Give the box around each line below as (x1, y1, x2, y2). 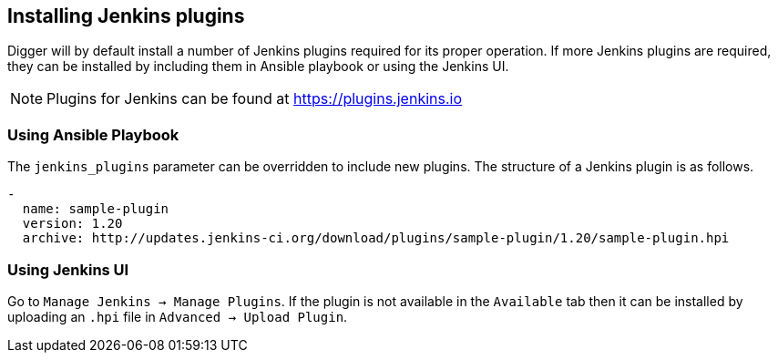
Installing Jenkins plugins (7, 5, 245, 27)
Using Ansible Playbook (7, 125, 179, 144)
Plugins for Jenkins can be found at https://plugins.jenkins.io (46, 89, 463, 108)
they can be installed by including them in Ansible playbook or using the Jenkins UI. (7, 58, 509, 75)
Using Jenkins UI (7, 260, 129, 279)
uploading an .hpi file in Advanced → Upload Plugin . (7, 308, 348, 324)
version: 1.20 (22, 216, 123, 231)
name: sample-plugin (22, 201, 169, 217)
